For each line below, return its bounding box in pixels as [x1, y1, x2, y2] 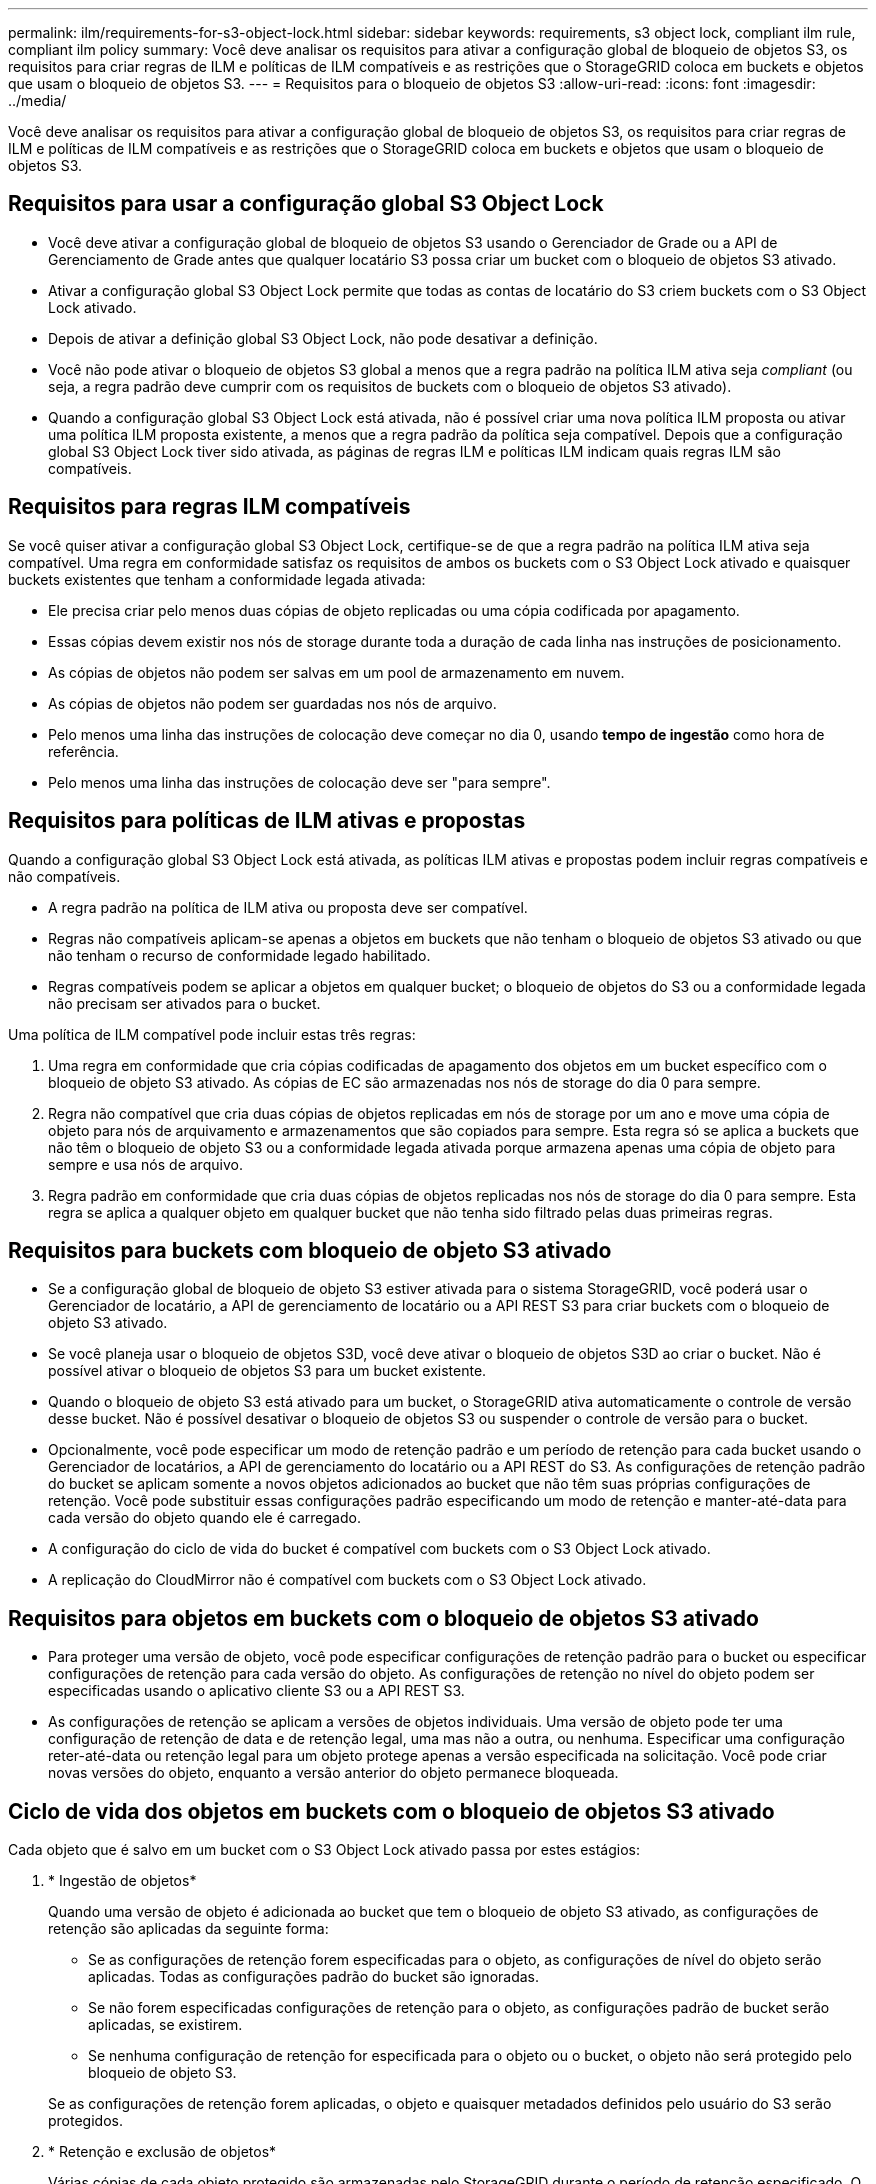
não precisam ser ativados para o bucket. [48, 994, 321, 1012]
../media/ [8, 92, 67, 109]
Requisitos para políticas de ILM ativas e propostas [8, 808, 526, 834]
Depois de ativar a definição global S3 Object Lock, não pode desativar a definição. [48, 329, 598, 347]
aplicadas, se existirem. [88, 2016, 243, 2034]
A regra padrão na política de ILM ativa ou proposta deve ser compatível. [48, 898, 528, 916]
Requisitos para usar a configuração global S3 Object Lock [8, 191, 604, 217]
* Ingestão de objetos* [48, 1872, 197, 1890]
